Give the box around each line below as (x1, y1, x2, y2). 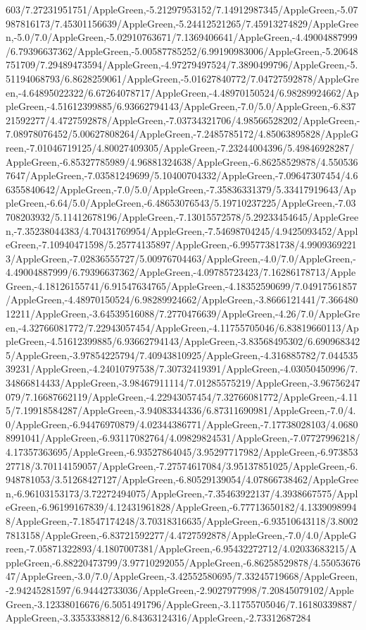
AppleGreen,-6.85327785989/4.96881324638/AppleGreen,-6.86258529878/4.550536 (6, 154, 358, 169)
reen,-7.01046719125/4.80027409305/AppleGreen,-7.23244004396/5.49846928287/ (6, 140, 355, 155)
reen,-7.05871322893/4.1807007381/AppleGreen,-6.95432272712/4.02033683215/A (6, 541, 357, 556)
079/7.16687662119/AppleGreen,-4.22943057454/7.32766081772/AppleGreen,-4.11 (6, 389, 358, 404)
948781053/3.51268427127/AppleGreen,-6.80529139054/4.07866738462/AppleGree (6, 472, 359, 487)
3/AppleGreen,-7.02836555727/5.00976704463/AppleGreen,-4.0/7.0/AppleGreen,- (6, 250, 356, 265)
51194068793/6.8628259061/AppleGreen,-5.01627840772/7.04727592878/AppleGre (6, 71, 359, 85)
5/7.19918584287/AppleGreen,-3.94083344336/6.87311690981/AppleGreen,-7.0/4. (6, 403, 356, 418)
